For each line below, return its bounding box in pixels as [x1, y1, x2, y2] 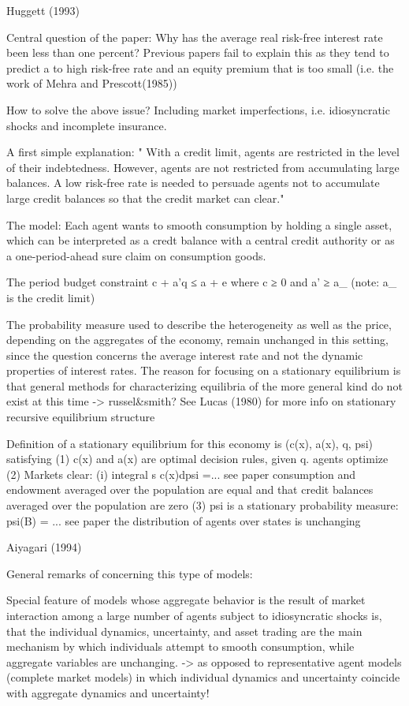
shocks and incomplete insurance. [6, 117, 167, 133]
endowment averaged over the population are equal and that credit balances [6, 481, 374, 498]
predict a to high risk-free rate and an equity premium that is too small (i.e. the [6, 59, 394, 76]
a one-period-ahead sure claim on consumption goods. [6, 247, 266, 263]
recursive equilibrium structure [6, 409, 155, 425]
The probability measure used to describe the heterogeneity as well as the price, [6, 316, 392, 332]
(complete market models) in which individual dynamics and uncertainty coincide [6, 669, 400, 685]
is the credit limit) [6, 289, 95, 305]
